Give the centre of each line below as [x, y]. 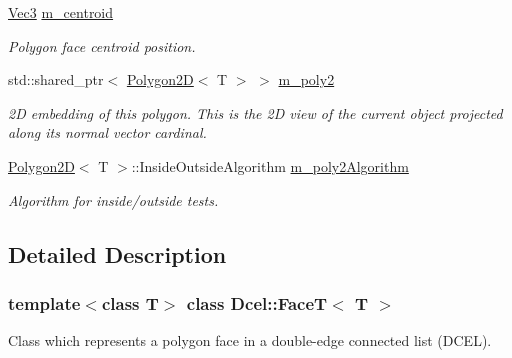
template [44, 302]
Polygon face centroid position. [102, 45]
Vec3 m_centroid [61, 12]
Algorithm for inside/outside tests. [113, 199]
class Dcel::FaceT [257, 302]
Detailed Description [117, 253]
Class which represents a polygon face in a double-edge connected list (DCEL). [250, 340]
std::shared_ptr [56, 79]
